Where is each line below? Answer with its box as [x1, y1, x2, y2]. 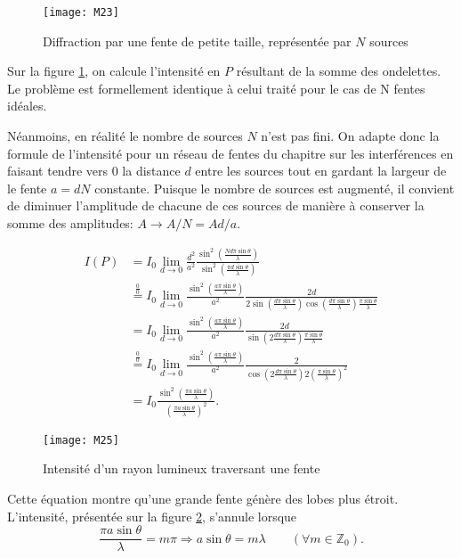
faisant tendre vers [7, 161, 109, 180]
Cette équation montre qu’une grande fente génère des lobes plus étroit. [7, 489, 399, 507]
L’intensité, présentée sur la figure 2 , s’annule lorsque [7, 506, 297, 525]
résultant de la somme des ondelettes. [236, 62, 441, 80]
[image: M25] [43, 433, 119, 447]
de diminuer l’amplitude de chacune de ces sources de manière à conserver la [7, 196, 425, 215]
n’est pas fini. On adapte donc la [261, 127, 440, 145]
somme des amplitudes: [7, 214, 133, 232]
